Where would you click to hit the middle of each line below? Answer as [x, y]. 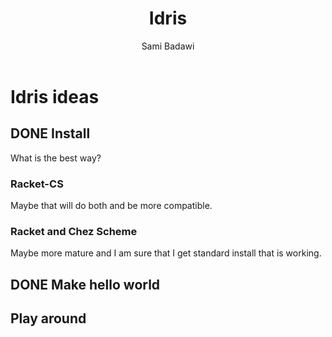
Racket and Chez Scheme [74, 231]
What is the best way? [56, 158]
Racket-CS [37, 184]
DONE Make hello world [85, 284]
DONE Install [50, 133]
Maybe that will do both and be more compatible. [111, 206]
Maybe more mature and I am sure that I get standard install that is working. [166, 253]
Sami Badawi [168, 46]
